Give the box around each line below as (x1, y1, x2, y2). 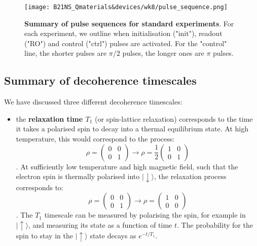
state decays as (90, 230, 136, 241)
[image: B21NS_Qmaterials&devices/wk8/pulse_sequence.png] (24, 4, 228, 11)
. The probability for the (177, 219, 253, 230)
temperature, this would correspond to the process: (16, 133, 175, 144)
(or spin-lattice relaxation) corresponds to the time (95, 113, 253, 124)
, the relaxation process (154, 171, 227, 182)
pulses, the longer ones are (122, 48, 204, 58)
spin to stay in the (16, 230, 73, 241)
